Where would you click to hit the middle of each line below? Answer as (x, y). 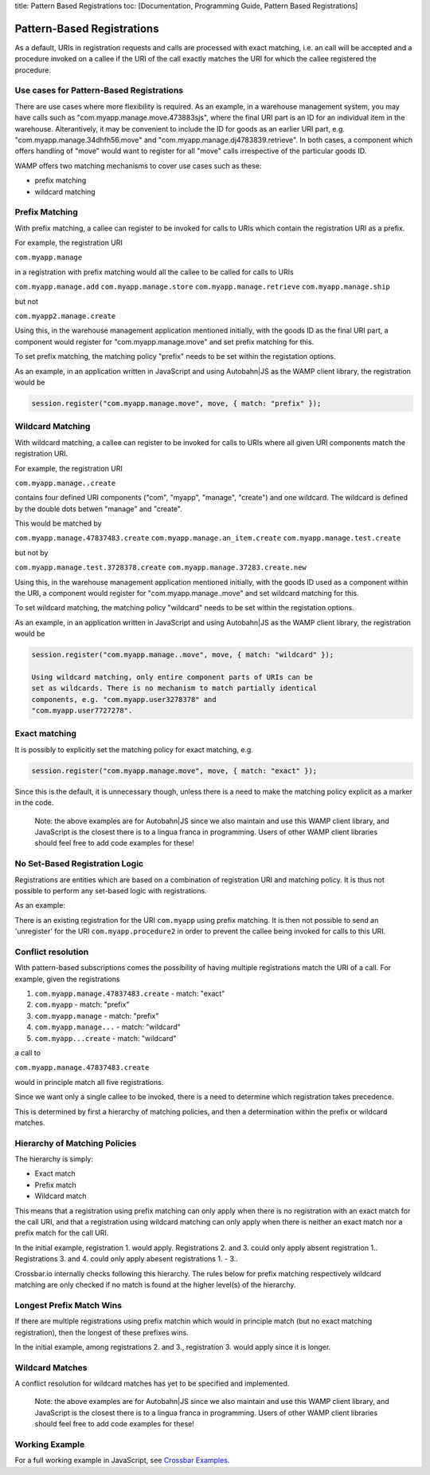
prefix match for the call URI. (62, 1233)
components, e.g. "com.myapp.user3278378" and (124, 699)
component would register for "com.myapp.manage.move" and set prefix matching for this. (164, 341)
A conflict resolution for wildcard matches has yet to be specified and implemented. (152, 1383)
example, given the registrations (67, 979)
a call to (28, 1052)
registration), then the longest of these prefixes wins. (102, 1332)
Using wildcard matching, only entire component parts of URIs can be (172, 677)
